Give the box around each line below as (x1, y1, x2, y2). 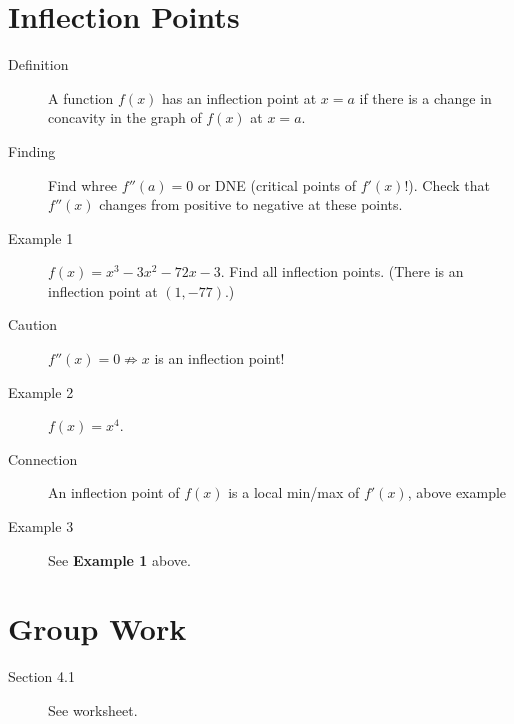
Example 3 (8, 516, 74, 537)
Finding (8, 140, 56, 161)
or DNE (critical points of (197, 174, 357, 195)
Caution (8, 314, 58, 335)
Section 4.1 (8, 666, 75, 687)
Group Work (8, 608, 187, 649)
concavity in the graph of (48, 107, 202, 128)
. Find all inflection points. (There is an (220, 261, 464, 282)
